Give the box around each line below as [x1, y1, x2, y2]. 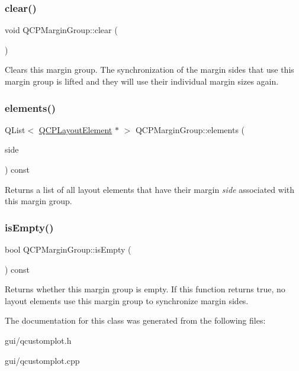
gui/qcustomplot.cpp [5, 354, 80, 366]
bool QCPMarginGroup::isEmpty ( [5, 243, 131, 255]
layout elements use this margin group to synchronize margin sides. [5, 294, 249, 307]
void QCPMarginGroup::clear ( [5, 24, 118, 36]
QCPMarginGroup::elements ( [135, 123, 245, 136]
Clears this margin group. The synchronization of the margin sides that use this [5, 63, 294, 76]
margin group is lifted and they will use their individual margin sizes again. [5, 75, 279, 87]
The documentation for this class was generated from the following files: [5, 314, 266, 327]
